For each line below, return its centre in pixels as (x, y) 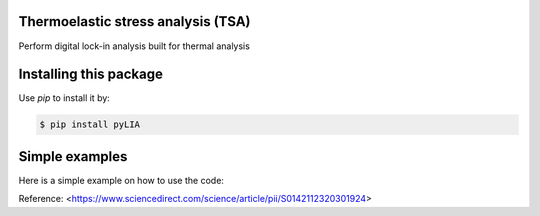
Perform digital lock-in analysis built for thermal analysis (134, 46)
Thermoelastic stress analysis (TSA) (134, 21)
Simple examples (73, 156)
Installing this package (91, 74)
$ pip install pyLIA (89, 124)
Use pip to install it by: (64, 98)
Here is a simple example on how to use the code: (121, 180)
